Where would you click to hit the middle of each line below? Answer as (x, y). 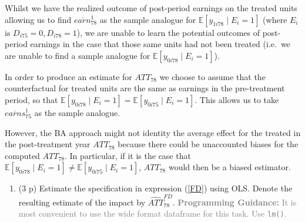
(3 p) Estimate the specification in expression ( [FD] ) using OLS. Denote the (155, 188)
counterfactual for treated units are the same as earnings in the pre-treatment (145, 88)
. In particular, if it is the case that (128, 155)
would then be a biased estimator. (229, 167)
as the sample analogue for (148, 19)
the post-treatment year (48, 144)
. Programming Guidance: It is (234, 202)
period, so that (31, 99)
